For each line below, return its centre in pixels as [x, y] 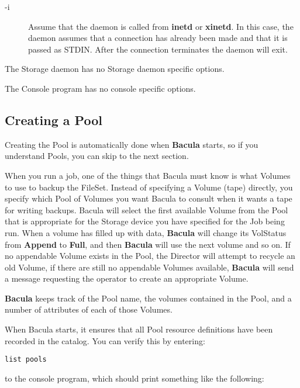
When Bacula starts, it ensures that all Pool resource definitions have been [139, 329]
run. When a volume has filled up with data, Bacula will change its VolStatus [146, 232]
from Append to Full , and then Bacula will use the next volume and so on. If [148, 244]
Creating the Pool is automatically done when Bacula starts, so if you [132, 144]
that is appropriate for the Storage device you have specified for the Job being [145, 221]
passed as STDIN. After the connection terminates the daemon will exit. [158, 49]
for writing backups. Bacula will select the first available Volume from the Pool [146, 209]
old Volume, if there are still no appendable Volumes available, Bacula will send [149, 267]
